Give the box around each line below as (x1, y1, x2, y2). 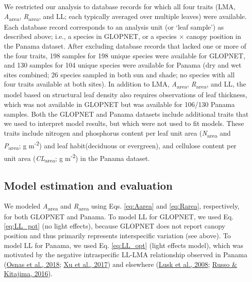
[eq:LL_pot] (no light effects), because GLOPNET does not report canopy (4, 221, 225, 231)
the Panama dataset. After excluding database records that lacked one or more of (4, 40, 247, 51)
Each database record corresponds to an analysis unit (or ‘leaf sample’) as (4, 21, 224, 32)
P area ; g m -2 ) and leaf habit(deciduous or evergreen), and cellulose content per (4, 139, 236, 152)
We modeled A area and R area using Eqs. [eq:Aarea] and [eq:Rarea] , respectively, (4, 200, 240, 212)
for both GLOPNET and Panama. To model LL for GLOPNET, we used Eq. (4, 211, 234, 221)
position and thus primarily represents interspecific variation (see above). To (4, 230, 231, 240)
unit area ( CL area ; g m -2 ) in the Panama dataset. (4, 151, 150, 164)
